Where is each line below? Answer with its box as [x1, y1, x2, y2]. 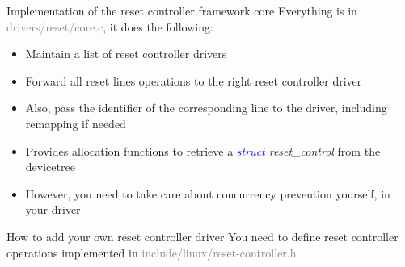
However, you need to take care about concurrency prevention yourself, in [25, 185, 390, 202]
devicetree [25, 158, 75, 175]
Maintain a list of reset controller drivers [25, 45, 227, 62]
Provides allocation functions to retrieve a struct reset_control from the [25, 142, 381, 159]
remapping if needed [25, 115, 126, 131]
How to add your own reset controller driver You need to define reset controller [6, 227, 399, 244]
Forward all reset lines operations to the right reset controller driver [25, 72, 362, 89]
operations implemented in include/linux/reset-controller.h [6, 244, 297, 261]
